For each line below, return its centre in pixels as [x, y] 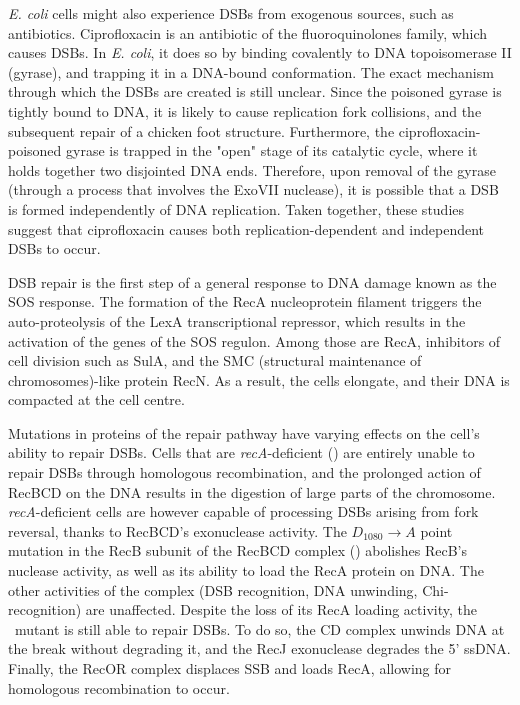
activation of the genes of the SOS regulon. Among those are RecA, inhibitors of [254, 340]
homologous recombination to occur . [119, 687]
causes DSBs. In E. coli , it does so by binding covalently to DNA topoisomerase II [260, 52]
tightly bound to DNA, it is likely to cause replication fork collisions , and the [245, 110]
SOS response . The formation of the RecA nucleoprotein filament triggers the [245, 301]
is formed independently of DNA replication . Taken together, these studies [236, 208]
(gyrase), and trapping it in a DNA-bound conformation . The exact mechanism [251, 71]
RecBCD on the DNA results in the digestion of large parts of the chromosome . [252, 491]
